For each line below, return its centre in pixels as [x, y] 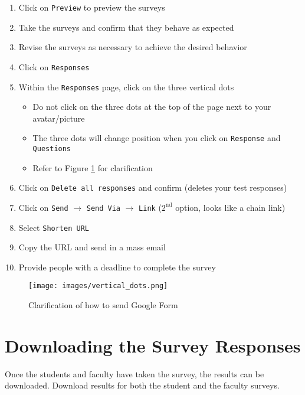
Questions [52, 149]
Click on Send [43, 207]
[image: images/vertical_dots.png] [98, 286]
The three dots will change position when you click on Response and [157, 138]
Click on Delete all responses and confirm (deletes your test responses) [153, 187]
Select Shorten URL [54, 227]
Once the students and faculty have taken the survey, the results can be [135, 373]
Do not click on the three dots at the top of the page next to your [152, 107]
